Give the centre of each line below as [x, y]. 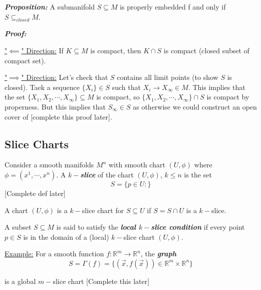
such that [126, 87]
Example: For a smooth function [54, 254]
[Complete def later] [35, 193]
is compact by [228, 97]
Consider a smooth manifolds [49, 165]
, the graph [159, 254]
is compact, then [116, 50]
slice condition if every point [198, 227]
